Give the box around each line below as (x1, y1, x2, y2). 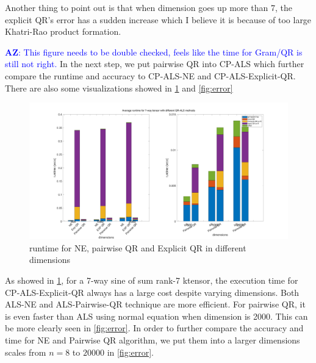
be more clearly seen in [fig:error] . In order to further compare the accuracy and (5, 322, 304, 334)
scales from (5, 345, 46, 358)
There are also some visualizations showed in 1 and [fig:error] (5, 81, 233, 94)
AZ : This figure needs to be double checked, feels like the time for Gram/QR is (5, 45, 303, 58)
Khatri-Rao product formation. (5, 25, 121, 38)
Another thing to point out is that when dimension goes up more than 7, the (5, 1, 292, 13)
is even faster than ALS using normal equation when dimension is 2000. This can (5, 309, 308, 322)
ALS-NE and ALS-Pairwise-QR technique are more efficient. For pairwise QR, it (5, 298, 306, 311)
